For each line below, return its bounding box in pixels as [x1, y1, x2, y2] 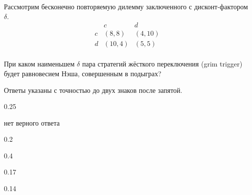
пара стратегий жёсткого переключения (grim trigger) [82, 59, 243, 69]
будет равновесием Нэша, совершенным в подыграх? [4, 68, 161, 78]
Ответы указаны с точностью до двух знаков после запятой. [4, 85, 183, 95]
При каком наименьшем [4, 59, 75, 69]
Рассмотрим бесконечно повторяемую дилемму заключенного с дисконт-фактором [4, 1, 248, 11]
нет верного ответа [4, 117, 60, 128]
